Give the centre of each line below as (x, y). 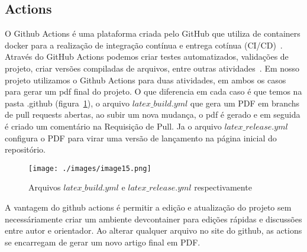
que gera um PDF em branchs (245, 103)
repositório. (25, 149)
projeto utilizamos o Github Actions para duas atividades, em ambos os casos (146, 80)
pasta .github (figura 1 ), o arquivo (67, 103)
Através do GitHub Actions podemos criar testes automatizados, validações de (147, 56)
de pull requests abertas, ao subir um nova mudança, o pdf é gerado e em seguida (153, 114)
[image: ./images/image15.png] (90, 168)
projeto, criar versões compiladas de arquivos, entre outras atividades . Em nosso (152, 68)
